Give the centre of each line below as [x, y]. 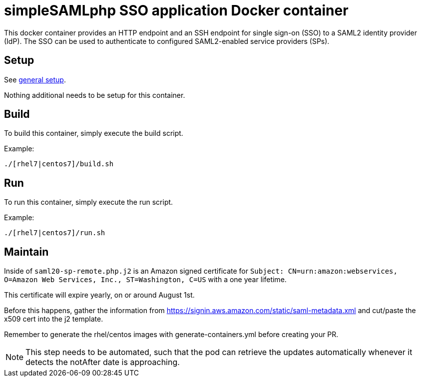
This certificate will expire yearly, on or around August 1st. [99, 295]
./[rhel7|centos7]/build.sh [59, 164]
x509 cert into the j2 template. [54, 319]
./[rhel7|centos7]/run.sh [55, 233]
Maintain [26, 252]
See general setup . [35, 79]
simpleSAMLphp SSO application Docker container [176, 10]
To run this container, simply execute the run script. [89, 202]
